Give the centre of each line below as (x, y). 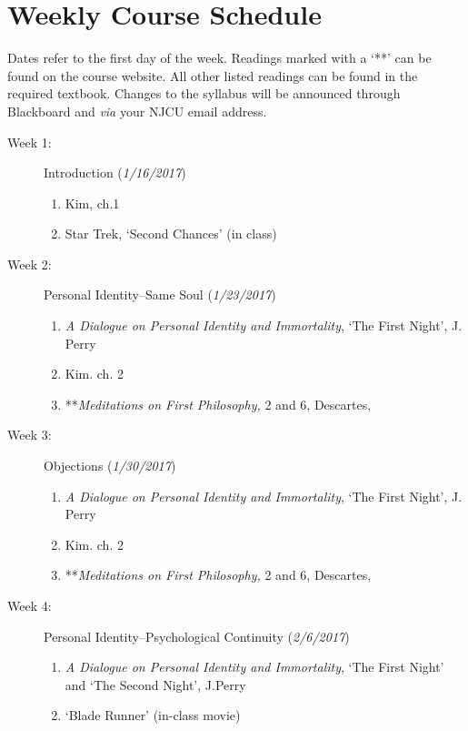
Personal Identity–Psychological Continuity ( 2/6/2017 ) (197, 636)
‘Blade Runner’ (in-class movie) (153, 715)
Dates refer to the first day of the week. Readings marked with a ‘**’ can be (219, 58)
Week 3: (30, 435)
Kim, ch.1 (92, 203)
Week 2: (30, 264)
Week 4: (30, 605)
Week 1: (30, 142)
